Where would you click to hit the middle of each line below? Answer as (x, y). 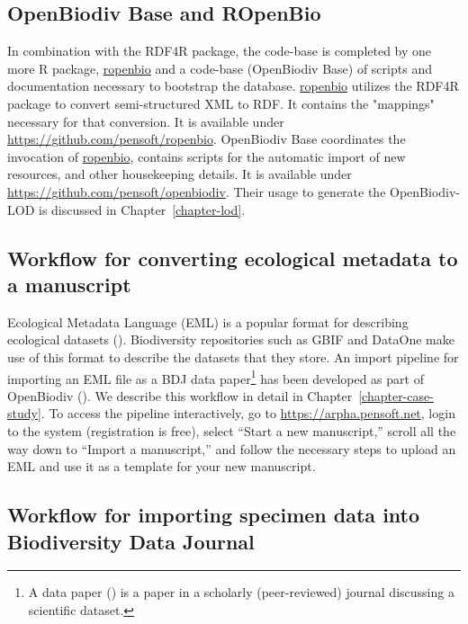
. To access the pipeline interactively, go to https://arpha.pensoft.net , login (248, 413)
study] (24, 413)
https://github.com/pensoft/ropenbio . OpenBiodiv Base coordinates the (207, 139)
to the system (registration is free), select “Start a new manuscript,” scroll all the (232, 430)
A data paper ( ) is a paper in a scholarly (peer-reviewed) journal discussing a (241, 592)
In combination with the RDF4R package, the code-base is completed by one (220, 51)
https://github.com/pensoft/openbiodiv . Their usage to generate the (197, 191)
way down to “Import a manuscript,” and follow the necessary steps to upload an (232, 448)
